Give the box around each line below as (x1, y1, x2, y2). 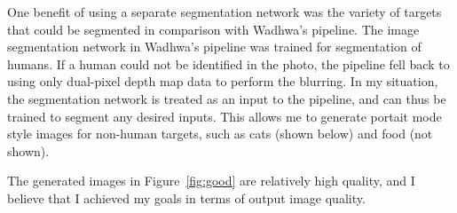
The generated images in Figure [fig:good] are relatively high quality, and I (7, 171, 415, 190)
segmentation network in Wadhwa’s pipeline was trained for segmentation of (7, 37, 422, 56)
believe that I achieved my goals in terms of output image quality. (7, 188, 366, 207)
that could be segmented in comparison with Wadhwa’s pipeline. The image (7, 20, 420, 38)
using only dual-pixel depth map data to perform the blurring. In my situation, (7, 72, 438, 91)
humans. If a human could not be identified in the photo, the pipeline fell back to (7, 54, 450, 73)
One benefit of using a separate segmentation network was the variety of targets (7, 3, 442, 20)
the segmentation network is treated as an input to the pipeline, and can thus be (7, 89, 446, 107)
